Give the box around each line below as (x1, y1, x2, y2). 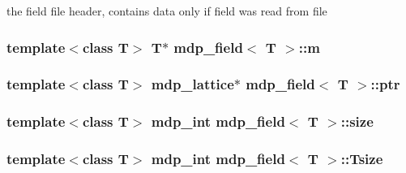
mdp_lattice (151, 74, 234, 94)
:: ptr (370, 74, 400, 94)
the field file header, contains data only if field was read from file (6, 2, 327, 19)
